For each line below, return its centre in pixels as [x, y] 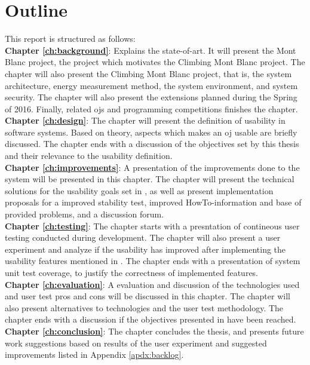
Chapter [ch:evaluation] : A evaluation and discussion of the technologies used [152, 284]
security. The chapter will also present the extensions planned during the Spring [151, 97]
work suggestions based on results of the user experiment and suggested [136, 343]
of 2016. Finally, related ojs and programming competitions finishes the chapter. [151, 108]
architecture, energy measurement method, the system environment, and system [151, 85]
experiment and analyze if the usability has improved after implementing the [145, 249]
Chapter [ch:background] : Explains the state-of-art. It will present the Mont [151, 50]
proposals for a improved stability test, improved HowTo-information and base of [153, 202]
